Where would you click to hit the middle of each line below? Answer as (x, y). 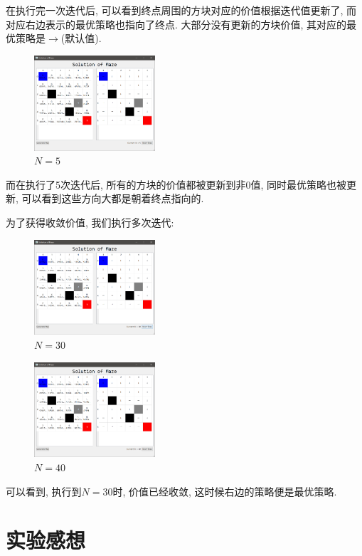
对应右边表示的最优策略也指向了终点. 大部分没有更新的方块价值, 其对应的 (176, 24)
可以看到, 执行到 (44, 491)
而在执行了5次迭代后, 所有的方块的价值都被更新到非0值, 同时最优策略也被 (176, 184)
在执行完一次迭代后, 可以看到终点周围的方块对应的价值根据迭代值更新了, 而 (181, 10)
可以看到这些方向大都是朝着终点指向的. (113, 198)
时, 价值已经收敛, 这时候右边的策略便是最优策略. (225, 491)
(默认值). (81, 38)
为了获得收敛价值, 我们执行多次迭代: (90, 222)
